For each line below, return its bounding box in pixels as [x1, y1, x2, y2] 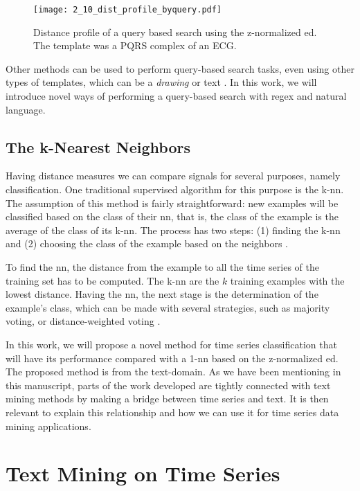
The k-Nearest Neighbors [6, 136, 190, 157]
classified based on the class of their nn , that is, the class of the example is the [6, 209, 339, 224]
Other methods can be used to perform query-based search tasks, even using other [6, 61, 354, 75]
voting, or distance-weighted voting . [6, 314, 161, 328]
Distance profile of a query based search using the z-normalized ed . [33, 24, 317, 39]
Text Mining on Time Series [6, 459, 280, 488]
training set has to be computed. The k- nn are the [6, 273, 219, 287]
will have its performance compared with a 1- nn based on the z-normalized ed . [6, 350, 339, 365]
